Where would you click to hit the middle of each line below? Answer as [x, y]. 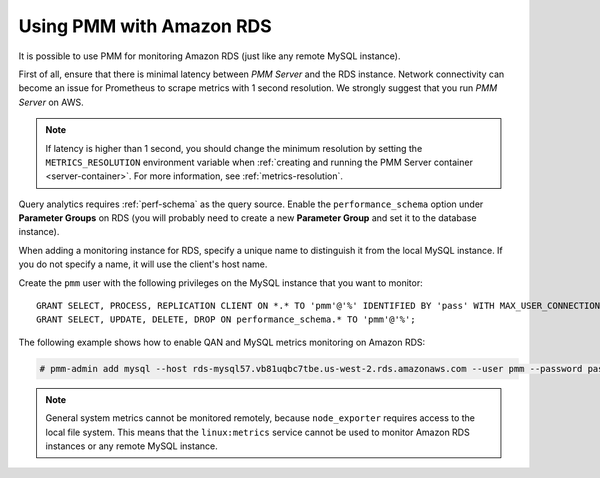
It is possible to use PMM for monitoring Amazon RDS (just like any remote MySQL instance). [209, 56]
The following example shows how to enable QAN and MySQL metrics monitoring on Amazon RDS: [222, 342]
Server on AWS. [51, 102]
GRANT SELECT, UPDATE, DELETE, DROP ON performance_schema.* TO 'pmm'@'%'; [226, 319]
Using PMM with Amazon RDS [145, 26]
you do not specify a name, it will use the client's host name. [143, 264]
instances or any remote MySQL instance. [132, 446]
